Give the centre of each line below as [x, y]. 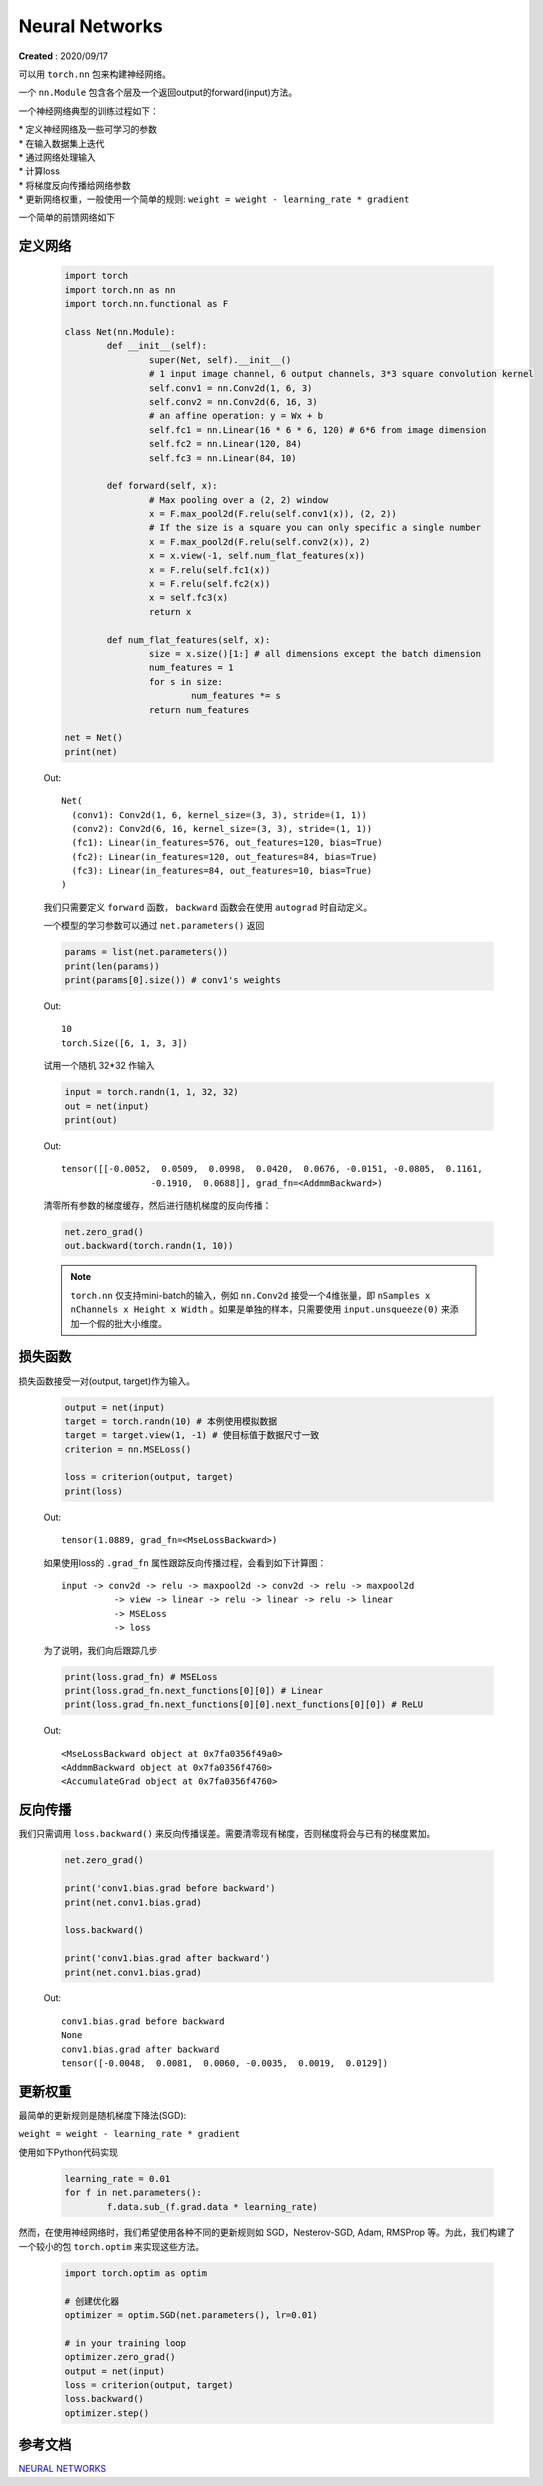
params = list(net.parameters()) [146, 952]
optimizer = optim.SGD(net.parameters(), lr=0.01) [191, 2315]
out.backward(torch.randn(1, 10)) [149, 1246]
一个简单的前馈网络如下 [66, 217]
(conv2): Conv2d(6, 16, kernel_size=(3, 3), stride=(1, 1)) [222, 828]
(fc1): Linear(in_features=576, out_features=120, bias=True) [227, 843]
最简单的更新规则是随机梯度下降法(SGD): [102, 2115]
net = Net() [94, 738]
